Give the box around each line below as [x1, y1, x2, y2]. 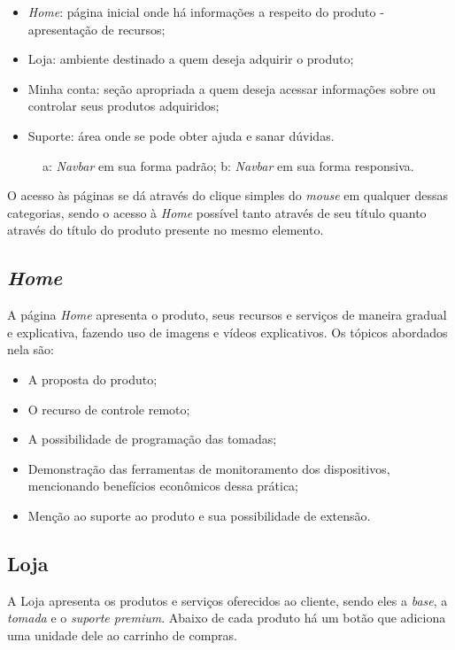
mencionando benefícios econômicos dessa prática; [27, 476, 299, 495]
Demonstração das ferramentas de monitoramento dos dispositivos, [27, 459, 390, 477]
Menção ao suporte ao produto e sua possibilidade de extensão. [27, 506, 371, 524]
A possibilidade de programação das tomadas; [27, 429, 277, 448]
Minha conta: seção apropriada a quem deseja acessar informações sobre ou [27, 79, 436, 97]
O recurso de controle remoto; [27, 399, 190, 418]
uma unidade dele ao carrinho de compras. [7, 625, 237, 644]
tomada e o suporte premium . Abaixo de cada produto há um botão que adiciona [7, 608, 446, 627]
